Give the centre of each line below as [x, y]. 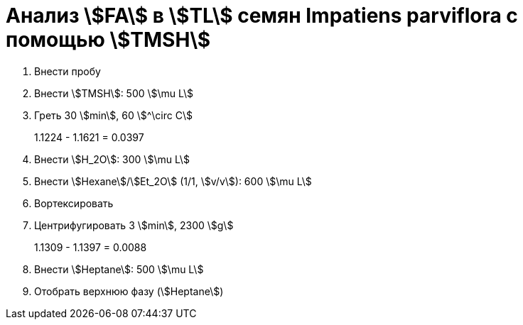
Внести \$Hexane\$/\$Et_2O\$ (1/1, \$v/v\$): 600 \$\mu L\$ [173, 181]
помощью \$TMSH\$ [108, 40]
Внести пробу [68, 71]
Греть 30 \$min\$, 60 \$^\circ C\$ [113, 115]
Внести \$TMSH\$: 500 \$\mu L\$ [114, 93]
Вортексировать [74, 203]
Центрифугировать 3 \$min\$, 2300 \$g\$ [134, 225]
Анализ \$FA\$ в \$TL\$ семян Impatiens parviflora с [262, 16]
